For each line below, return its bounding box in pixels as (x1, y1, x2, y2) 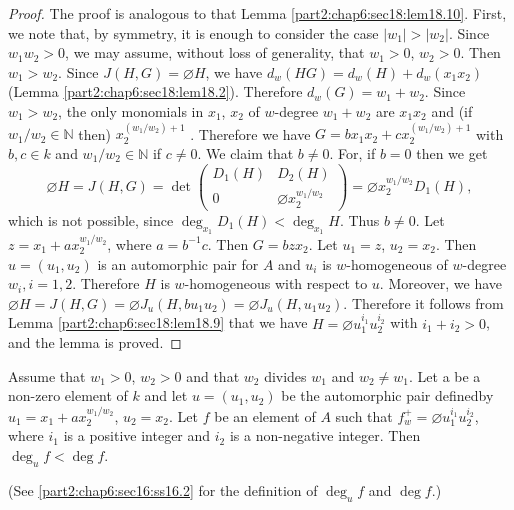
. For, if (329, 142, 376, 163)
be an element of (214, 405, 316, 426)
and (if (431, 100, 473, 121)
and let (144, 385, 188, 406)
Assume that (8, 365, 86, 386)
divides (264, 365, 307, 386)
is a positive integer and (63, 425, 211, 446)
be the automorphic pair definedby (281, 385, 494, 406)
